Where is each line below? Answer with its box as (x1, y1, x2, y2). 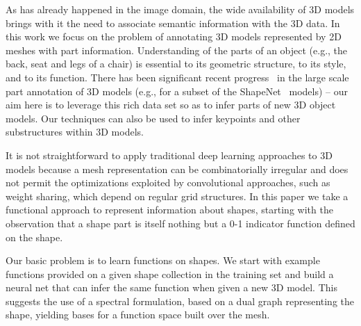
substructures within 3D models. (6, 124, 144, 139)
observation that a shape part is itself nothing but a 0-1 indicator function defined (6, 215, 355, 230)
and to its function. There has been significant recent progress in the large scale (6, 70, 349, 84)
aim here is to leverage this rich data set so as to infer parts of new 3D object (6, 97, 336, 112)
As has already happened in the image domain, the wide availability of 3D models (6, 2, 355, 16)
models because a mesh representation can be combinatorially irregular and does (6, 161, 349, 176)
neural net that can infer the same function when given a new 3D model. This (6, 280, 337, 295)
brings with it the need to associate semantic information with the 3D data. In (6, 15, 340, 30)
